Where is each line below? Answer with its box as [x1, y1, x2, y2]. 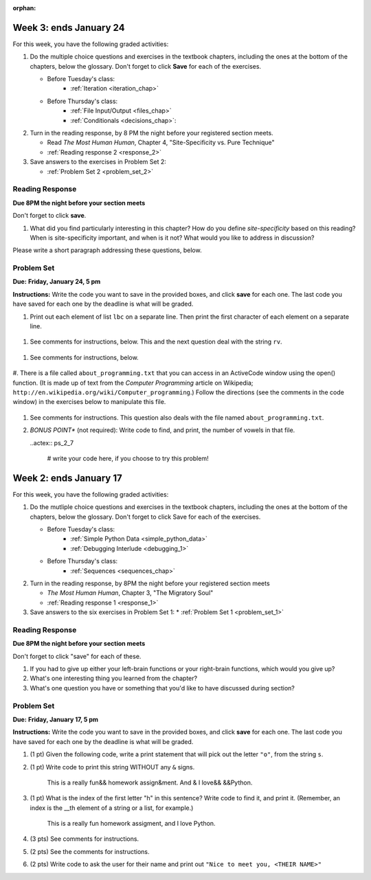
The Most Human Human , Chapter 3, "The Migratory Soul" [47, 589, 214, 597]
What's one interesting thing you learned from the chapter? [30, 674, 198, 683]
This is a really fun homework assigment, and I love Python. [47, 820, 216, 828]
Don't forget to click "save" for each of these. [12, 652, 142, 660]
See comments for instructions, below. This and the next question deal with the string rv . [30, 337, 282, 346]
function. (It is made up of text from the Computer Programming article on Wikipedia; [12, 379, 254, 387]
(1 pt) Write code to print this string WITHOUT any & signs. [30, 763, 195, 771]
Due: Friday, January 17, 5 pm [12, 715, 99, 723]
